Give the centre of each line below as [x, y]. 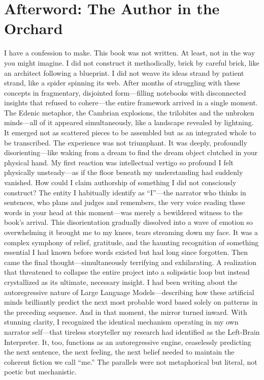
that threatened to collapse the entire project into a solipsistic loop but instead [127, 272]
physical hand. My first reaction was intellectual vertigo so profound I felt [119, 162]
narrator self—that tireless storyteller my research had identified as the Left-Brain [132, 331]
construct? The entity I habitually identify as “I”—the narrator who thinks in [125, 192]
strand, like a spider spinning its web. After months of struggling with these [122, 83]
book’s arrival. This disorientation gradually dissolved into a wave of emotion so [128, 222]
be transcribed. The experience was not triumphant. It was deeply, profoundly [126, 142]
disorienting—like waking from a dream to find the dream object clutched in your [131, 152]
